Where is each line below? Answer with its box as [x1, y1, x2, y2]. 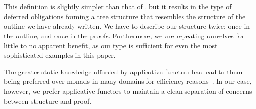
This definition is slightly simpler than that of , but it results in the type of [4, 1, 232, 12]
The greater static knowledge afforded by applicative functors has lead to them [4, 66, 243, 76]
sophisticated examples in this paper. [4, 50, 116, 60]
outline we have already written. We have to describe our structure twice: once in [4, 21, 250, 31]
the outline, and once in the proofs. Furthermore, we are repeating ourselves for [4, 30, 245, 40]
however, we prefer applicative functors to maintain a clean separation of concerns [4, 85, 252, 96]
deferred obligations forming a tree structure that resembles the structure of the [4, 11, 246, 21]
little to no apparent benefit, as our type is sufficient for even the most [4, 40, 218, 50]
